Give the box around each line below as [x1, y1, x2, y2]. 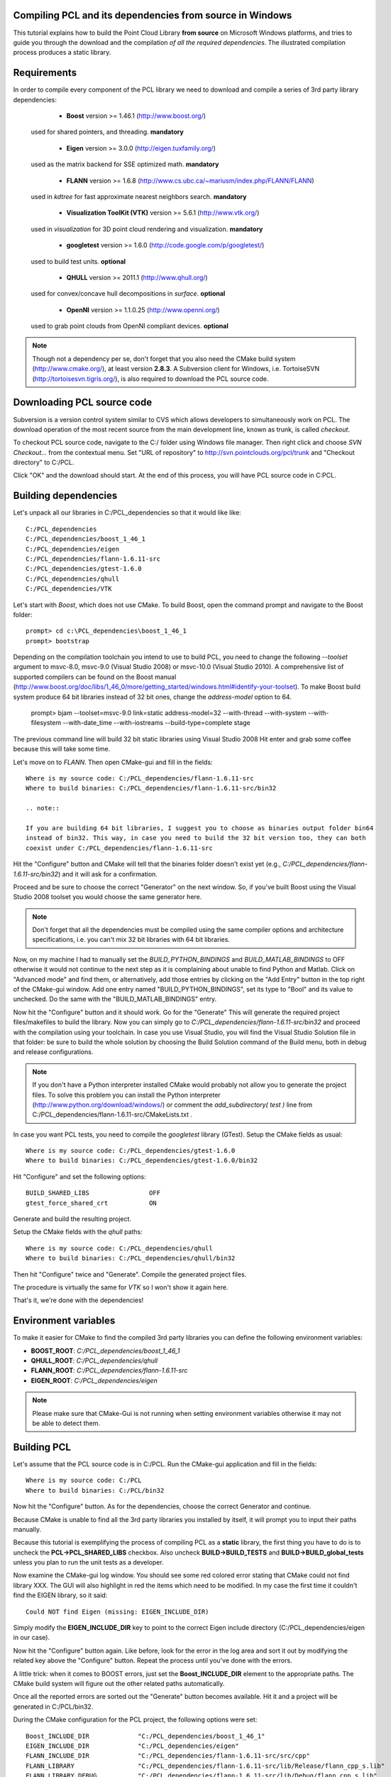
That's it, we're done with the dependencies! [13, 1296, 144, 1304]
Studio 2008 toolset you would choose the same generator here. [13, 893, 202, 901]
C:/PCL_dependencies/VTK [26, 585, 112, 593]
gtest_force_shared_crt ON [26, 1198, 158, 1207]
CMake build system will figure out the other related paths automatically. [13, 1679, 225, 1687]
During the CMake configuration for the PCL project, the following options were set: [13, 1715, 258, 1724]
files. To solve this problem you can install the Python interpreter [32, 1090, 221, 1099]
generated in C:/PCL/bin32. [13, 1702, 94, 1711]
